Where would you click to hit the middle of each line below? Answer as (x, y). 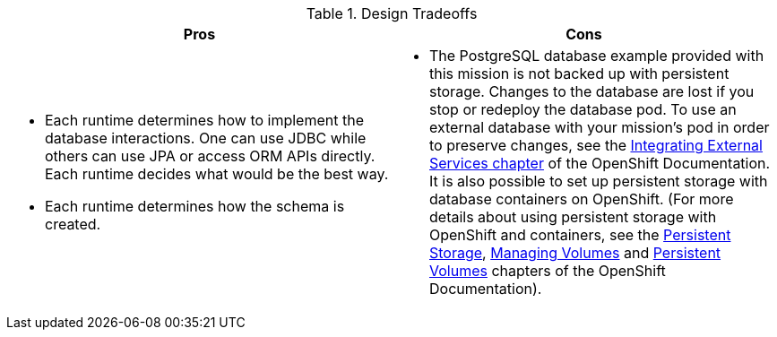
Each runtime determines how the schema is (195, 206)
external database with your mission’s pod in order (600, 127)
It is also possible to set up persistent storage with (599, 181)
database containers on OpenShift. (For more (582, 199)
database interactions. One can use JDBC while (206, 138)
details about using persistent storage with (573, 217)
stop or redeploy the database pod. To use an (583, 109)
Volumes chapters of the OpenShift (548, 271)
